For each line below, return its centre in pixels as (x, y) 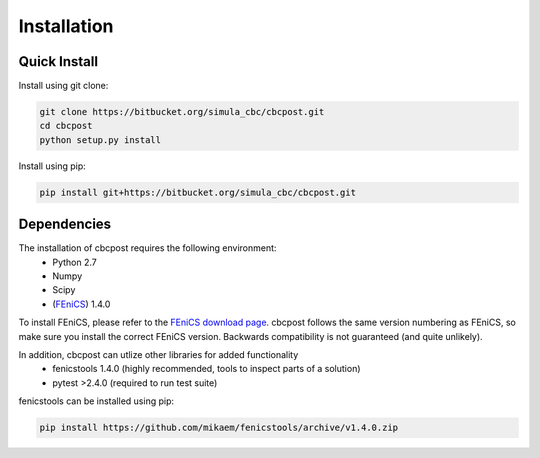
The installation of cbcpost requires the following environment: (147, 248)
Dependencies (65, 224)
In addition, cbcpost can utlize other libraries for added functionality (158, 355)
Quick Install (58, 61)
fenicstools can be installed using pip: (96, 401)
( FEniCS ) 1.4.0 (81, 304)
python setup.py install (100, 139)
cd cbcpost (66, 126)
